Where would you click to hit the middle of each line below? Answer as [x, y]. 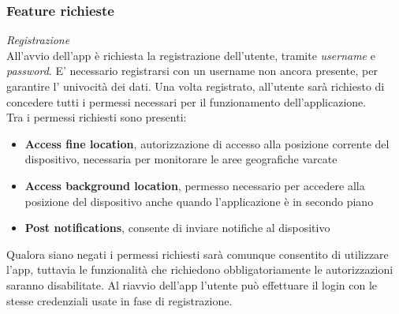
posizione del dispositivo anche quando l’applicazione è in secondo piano [199, 201]
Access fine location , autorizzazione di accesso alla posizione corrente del [207, 143]
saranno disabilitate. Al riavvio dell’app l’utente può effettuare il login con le [192, 284]
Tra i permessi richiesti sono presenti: [97, 117]
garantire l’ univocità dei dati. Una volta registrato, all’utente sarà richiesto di [196, 86]
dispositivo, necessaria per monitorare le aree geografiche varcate [181, 159]
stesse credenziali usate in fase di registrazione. [119, 300]
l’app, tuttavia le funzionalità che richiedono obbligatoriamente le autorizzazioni [200, 269]
